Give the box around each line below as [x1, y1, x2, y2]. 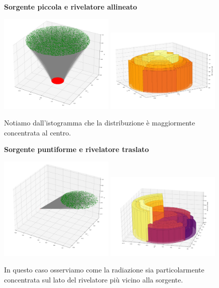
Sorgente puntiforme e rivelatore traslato [4, 144, 149, 155]
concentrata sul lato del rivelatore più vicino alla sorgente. [4, 274, 183, 284]
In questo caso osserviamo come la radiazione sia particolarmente [4, 264, 204, 275]
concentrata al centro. [4, 127, 71, 137]
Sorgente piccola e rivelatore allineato [4, 2, 137, 12]
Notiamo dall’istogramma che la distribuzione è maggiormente [4, 117, 195, 128]
